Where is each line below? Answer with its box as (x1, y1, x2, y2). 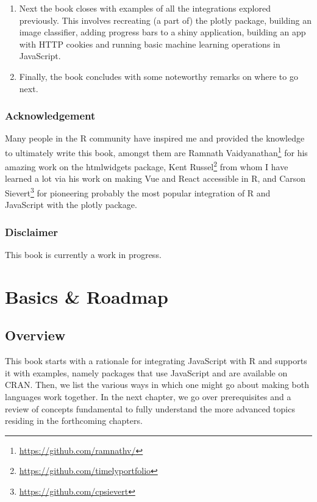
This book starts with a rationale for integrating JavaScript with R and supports (5, 354, 307, 367)
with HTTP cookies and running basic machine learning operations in (19, 37, 280, 50)
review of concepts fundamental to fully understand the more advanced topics (5, 402, 295, 415)
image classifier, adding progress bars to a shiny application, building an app (19, 26, 306, 38)
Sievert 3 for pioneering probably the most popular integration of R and (5, 185, 271, 199)
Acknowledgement (5, 108, 96, 123)
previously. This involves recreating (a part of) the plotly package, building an (19, 13, 312, 26)
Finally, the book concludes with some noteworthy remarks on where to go (19, 70, 298, 82)
